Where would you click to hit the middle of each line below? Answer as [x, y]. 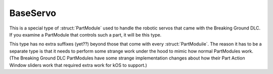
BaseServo [33, 13]
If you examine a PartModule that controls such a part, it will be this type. [85, 34]
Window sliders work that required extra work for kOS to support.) [78, 65]
